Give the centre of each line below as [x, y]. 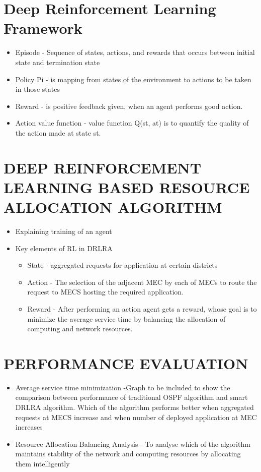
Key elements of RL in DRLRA [64, 248]
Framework [43, 28]
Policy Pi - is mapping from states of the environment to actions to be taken [133, 79]
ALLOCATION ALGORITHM [113, 207]
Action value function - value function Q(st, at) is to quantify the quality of [132, 123]
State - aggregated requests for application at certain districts [122, 265]
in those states [37, 89]
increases [29, 427]
